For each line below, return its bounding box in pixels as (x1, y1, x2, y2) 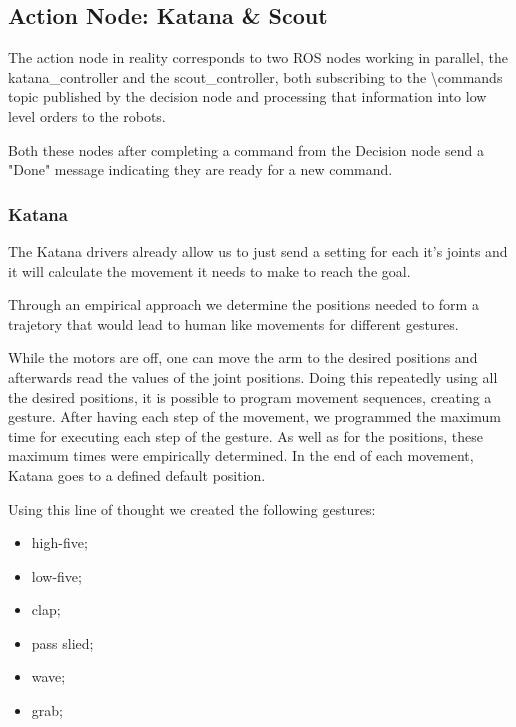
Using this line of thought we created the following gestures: (8, 498, 376, 519)
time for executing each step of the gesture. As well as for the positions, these (8, 425, 484, 446)
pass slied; (31, 632, 94, 653)
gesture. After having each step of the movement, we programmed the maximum (8, 406, 501, 427)
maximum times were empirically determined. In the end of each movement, (8, 445, 474, 466)
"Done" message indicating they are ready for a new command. (8, 159, 393, 180)
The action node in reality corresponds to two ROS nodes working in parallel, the (8, 47, 508, 68)
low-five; (31, 565, 82, 586)
